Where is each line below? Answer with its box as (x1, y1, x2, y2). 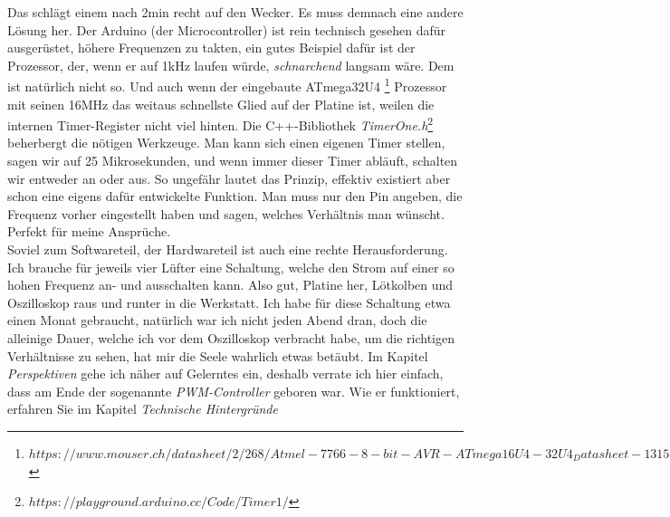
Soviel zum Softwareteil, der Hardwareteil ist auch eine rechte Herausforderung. (7, 240, 448, 259)
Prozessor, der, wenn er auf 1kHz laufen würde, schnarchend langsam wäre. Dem (7, 55, 455, 74)
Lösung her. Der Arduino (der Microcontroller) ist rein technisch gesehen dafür (7, 20, 446, 39)
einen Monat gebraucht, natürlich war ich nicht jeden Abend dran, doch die (7, 311, 427, 330)
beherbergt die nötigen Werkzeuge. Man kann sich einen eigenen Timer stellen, (7, 133, 445, 152)
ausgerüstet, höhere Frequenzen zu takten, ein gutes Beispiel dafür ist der (7, 38, 416, 57)
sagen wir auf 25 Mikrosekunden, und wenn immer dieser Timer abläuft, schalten (7, 151, 458, 170)
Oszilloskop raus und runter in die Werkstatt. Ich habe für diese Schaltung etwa (7, 292, 451, 311)
